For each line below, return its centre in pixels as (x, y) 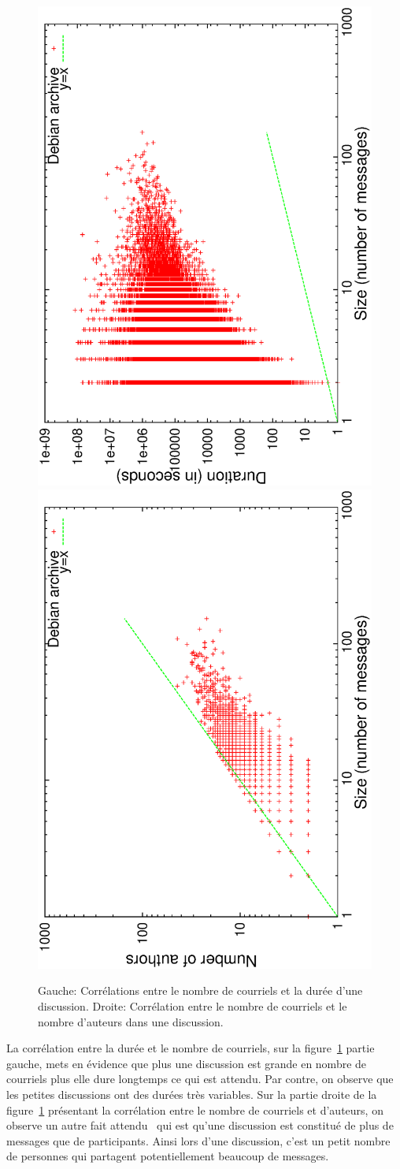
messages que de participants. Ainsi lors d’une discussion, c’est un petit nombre (198, 1140)
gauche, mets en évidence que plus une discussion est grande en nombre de (187, 1063)
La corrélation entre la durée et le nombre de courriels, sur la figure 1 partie (191, 1048)
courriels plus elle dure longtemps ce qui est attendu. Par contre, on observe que (200, 1079)
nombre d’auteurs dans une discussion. (131, 1021)
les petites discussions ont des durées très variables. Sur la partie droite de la (192, 1094)
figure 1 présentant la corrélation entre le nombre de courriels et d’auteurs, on (195, 1109)
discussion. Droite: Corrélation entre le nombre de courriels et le (193, 1005)
